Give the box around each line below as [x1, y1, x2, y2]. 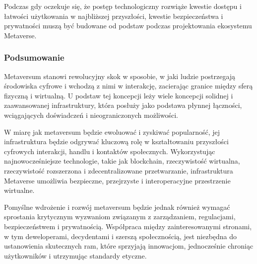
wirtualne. [4, 185, 35, 195]
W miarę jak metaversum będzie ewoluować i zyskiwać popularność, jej [4, 126, 220, 137]
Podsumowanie [4, 51, 64, 64]
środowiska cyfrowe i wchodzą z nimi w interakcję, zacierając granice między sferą [4, 81, 253, 91]
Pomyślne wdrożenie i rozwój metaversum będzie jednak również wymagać [4, 201, 230, 212]
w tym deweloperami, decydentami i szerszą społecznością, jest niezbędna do [4, 231, 237, 241]
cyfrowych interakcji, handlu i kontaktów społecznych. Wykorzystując [4, 146, 215, 156]
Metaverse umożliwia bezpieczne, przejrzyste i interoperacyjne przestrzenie [4, 175, 231, 185]
